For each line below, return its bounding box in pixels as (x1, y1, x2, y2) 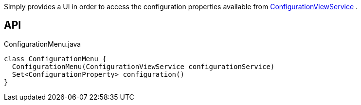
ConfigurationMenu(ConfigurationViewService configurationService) (12, 62, 275, 70)
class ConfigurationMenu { (4, 54, 107, 63)
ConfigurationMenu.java (4, 39, 81, 48)
